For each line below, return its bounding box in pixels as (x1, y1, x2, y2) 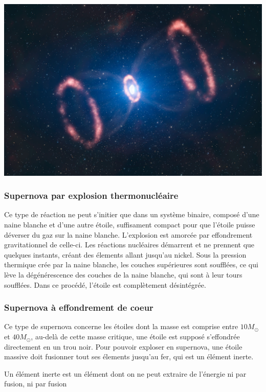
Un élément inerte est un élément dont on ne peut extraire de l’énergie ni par (4, 368, 247, 379)
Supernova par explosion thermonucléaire (4, 189, 179, 202)
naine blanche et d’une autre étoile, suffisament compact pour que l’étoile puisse (4, 219, 255, 230)
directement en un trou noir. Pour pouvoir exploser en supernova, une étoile (4, 341, 242, 352)
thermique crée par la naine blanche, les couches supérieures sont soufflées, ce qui (4, 259, 258, 270)
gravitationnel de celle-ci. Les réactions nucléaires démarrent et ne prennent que (4, 239, 255, 250)
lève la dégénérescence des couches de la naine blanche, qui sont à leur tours (4, 269, 242, 280)
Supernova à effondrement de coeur (4, 301, 153, 314)
